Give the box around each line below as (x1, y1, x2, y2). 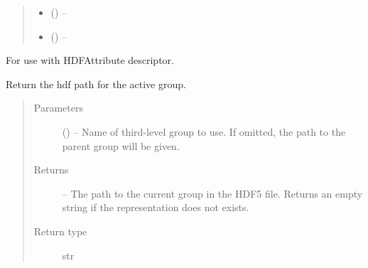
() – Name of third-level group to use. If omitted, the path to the (62, 124, 346, 139)
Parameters (33, 100, 83, 115)
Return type (33, 223, 87, 238)
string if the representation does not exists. (62, 200, 249, 215)
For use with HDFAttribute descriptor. (6, 53, 174, 68)
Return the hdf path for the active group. (6, 76, 186, 91)
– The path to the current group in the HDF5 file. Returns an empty (62, 186, 363, 200)
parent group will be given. (62, 138, 180, 153)
